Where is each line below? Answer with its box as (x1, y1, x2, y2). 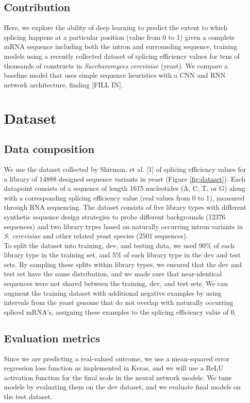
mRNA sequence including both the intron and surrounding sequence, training (4, 41, 237, 51)
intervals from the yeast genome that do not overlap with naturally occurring (4, 297, 233, 307)
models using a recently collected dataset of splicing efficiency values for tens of (4, 50, 240, 61)
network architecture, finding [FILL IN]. (4, 79, 123, 89)
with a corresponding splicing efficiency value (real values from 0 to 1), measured (4, 192, 245, 202)
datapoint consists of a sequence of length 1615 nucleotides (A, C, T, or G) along (4, 183, 246, 193)
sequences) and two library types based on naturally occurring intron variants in (4, 221, 243, 231)
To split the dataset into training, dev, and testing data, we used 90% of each (4, 240, 234, 250)
